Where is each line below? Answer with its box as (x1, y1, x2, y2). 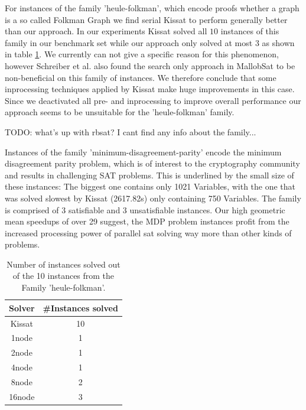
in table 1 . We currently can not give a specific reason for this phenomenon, (5, 48, 279, 60)
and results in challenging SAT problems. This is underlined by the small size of (5, 168, 294, 181)
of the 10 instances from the (12, 269, 115, 282)
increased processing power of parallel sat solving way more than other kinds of (5, 226, 292, 239)
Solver (9, 301, 35, 314)
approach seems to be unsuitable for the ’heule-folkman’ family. (5, 106, 235, 118)
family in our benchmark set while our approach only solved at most (5, 36, 253, 48)
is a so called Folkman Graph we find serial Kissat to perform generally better (5, 13, 288, 25)
